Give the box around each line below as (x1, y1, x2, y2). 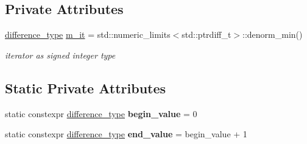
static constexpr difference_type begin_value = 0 (5, 107, 197, 120)
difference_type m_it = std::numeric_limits (5, 28, 171, 41)
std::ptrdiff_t (182, 28, 231, 41)
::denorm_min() (242, 28, 303, 41)
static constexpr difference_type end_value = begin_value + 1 (5, 128, 247, 140)
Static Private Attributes (5, 78, 166, 97)
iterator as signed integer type (5, 48, 116, 61)
